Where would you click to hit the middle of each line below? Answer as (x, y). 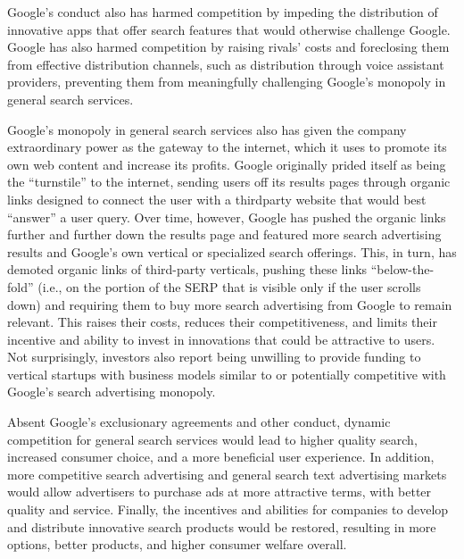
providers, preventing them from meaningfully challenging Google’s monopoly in (227, 82)
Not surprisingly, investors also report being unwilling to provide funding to (214, 357)
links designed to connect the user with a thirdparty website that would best (217, 199)
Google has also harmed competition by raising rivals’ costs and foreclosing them (228, 47)
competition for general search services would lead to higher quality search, (212, 439)
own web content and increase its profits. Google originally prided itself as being (227, 164)
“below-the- (402, 269)
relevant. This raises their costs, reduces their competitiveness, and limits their (222, 322)
